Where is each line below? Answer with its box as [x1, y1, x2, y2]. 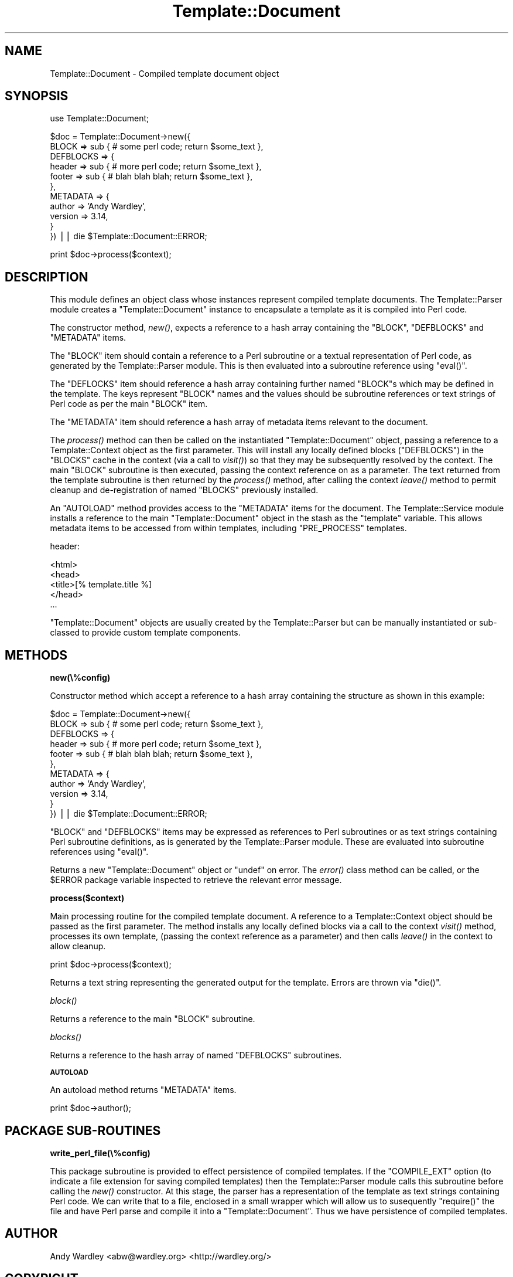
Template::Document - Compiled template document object [50, 68, 279, 79]
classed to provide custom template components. [50, 627, 241, 638]
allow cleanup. [50, 941, 106, 952]
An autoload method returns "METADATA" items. [50, 1085, 237, 1095]
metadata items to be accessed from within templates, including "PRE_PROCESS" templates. [50, 523, 407, 534]
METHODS [5, 647, 68, 663]
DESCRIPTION [5, 269, 88, 284]
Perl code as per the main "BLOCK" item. [50, 399, 208, 409]
